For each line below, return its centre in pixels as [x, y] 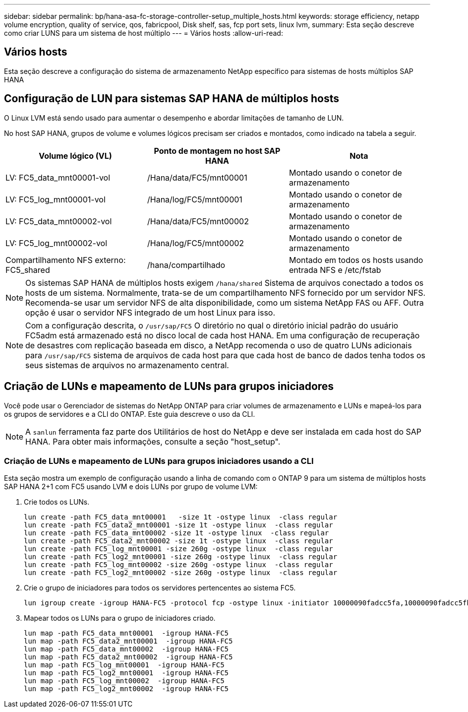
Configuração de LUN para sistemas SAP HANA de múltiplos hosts [172, 99]
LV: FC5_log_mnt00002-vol [57, 243]
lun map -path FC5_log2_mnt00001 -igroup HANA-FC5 [126, 673]
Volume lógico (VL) [75, 156]
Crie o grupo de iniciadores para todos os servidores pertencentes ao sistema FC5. [160, 588]
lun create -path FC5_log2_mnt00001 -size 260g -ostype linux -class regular [181, 557]
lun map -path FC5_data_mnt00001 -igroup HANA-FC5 [126, 633]
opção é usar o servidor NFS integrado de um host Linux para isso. [150, 312]
